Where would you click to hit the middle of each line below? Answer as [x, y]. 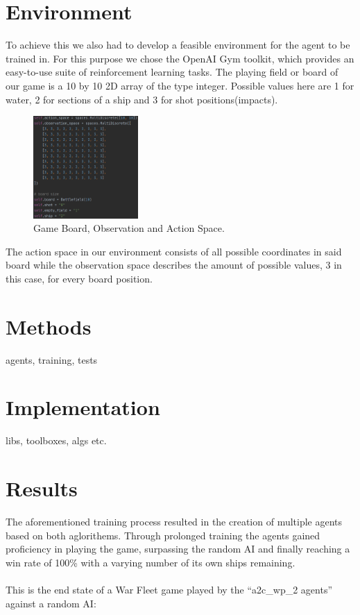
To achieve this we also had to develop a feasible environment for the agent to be [178, 45]
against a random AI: [51, 603]
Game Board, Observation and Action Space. [129, 228]
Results [42, 488]
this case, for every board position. [79, 278]
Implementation [83, 407]
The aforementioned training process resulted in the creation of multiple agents [174, 522]
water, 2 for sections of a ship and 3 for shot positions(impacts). [142, 99]
